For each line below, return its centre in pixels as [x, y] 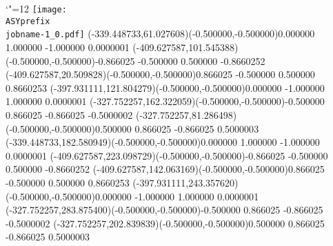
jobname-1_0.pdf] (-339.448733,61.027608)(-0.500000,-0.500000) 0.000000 [160, 34]
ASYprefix [28, 21]
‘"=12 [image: [36, 8]
